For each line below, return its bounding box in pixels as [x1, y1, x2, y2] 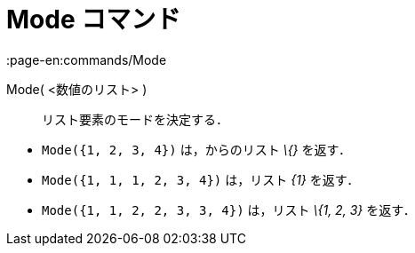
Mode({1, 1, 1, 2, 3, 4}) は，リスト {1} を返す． [42, 171, 360, 187]
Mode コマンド [6, 4, 181, 35]
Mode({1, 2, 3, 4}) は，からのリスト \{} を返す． [42, 141, 351, 157]
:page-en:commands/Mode [6, 51, 167, 67]
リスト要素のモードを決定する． [42, 111, 228, 127]
